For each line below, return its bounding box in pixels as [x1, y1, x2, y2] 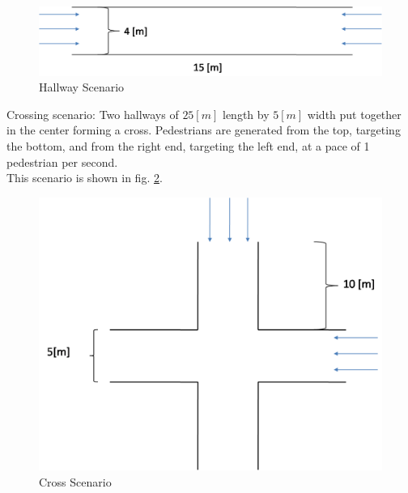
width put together [307, 105, 402, 122]
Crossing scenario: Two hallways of [6, 105, 179, 122]
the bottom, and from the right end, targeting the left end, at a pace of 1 [6, 138, 370, 155]
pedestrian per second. [6, 153, 118, 170]
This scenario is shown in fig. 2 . [6, 169, 163, 186]
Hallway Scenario [39, 79, 125, 96]
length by [222, 105, 270, 122]
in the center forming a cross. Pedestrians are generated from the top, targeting [6, 121, 401, 138]
